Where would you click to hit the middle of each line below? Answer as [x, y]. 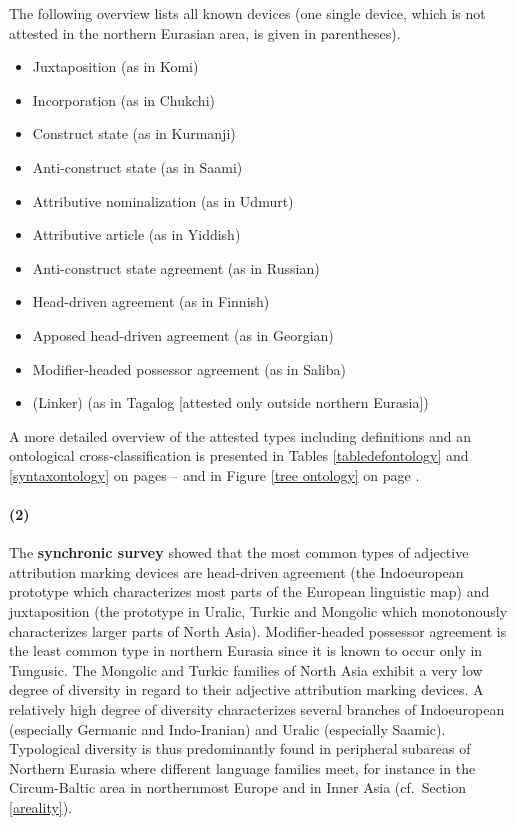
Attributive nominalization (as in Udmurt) [163, 200]
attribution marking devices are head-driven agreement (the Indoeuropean [236, 571]
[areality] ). [41, 807]
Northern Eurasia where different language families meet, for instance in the [242, 767]
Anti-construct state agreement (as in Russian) [176, 267]
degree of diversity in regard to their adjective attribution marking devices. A [246, 689]
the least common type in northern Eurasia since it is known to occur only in [246, 650]
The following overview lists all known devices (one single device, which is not [247, 13]
